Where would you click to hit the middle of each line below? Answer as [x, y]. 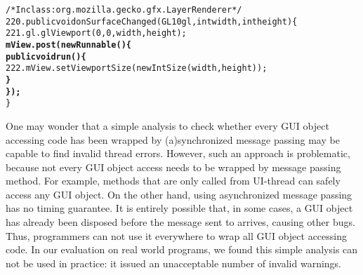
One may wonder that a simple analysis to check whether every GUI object [167, 125]
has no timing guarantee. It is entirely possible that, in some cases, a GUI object [179, 208]
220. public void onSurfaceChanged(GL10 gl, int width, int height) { [152, 21]
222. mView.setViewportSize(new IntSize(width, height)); [137, 68]
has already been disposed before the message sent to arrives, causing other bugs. [180, 222]
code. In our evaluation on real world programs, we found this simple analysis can [182, 249]
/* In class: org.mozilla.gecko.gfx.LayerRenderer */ [124, 10]
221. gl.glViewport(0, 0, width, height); [96, 33]
